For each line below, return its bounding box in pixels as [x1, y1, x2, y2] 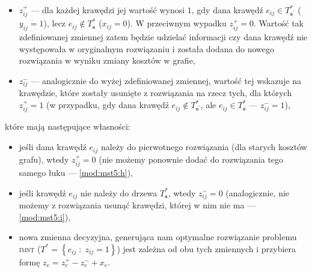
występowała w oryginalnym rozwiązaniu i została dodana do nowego [19, 42, 274, 55]
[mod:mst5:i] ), [19, 210, 71, 223]
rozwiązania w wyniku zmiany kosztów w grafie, [19, 54, 195, 67]
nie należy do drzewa [80, 186, 158, 199]
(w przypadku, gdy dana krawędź [46, 98, 169, 111]
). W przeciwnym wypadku [127, 17, 227, 29]
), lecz [43, 17, 66, 29]
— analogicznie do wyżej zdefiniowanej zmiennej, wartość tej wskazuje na [31, 74, 302, 86]
